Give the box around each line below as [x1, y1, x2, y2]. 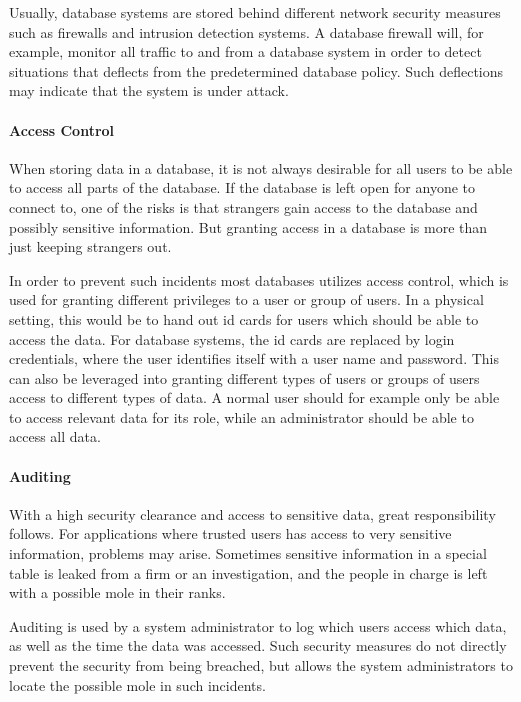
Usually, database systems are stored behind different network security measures [9, 2, 501, 22]
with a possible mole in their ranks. [9, 582, 226, 603]
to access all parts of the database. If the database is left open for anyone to [9, 177, 476, 198]
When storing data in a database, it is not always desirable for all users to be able [9, 157, 513, 178]
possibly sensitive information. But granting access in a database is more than [9, 216, 488, 237]
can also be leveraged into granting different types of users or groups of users [9, 367, 480, 388]
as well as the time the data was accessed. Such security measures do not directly [9, 635, 507, 656]
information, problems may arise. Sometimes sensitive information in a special [9, 543, 487, 564]
